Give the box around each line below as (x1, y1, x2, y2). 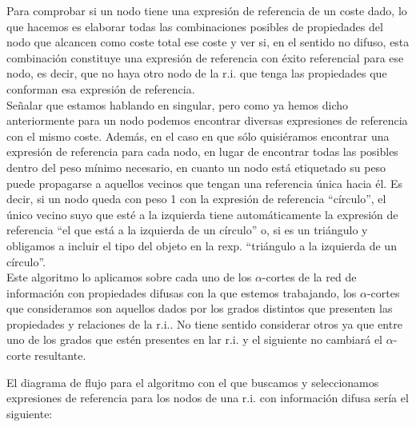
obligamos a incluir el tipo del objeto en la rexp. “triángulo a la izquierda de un (6, 237, 397, 253)
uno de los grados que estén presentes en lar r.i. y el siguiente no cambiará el (6, 331, 382, 348)
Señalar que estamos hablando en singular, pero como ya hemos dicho (6, 96, 349, 113)
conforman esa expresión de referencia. (6, 80, 195, 97)
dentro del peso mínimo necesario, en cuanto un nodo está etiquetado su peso (6, 158, 386, 175)
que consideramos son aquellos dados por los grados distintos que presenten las (6, 300, 393, 317)
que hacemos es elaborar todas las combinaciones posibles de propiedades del (6, 18, 383, 34)
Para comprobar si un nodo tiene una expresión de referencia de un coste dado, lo (6, 2, 407, 18)
